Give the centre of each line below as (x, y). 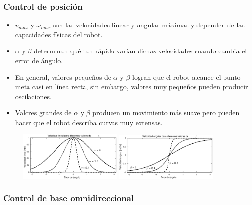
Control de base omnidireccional (69, 198)
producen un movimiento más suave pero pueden (166, 113)
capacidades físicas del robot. (59, 34)
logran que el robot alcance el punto (186, 77)
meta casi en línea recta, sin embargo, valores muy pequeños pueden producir (131, 87)
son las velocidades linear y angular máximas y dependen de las (149, 25)
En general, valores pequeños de (63, 77)
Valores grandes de (43, 113)
